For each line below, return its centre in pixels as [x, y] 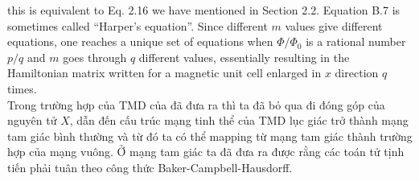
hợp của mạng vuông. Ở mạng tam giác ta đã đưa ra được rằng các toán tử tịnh [206, 152]
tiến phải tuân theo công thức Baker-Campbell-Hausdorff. [150, 167]
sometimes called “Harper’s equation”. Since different [138, 25]
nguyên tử [32, 120]
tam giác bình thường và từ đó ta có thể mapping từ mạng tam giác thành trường [210, 136]
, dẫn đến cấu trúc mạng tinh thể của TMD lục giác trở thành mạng [239, 120]
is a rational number [356, 41]
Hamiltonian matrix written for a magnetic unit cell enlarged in [164, 73]
